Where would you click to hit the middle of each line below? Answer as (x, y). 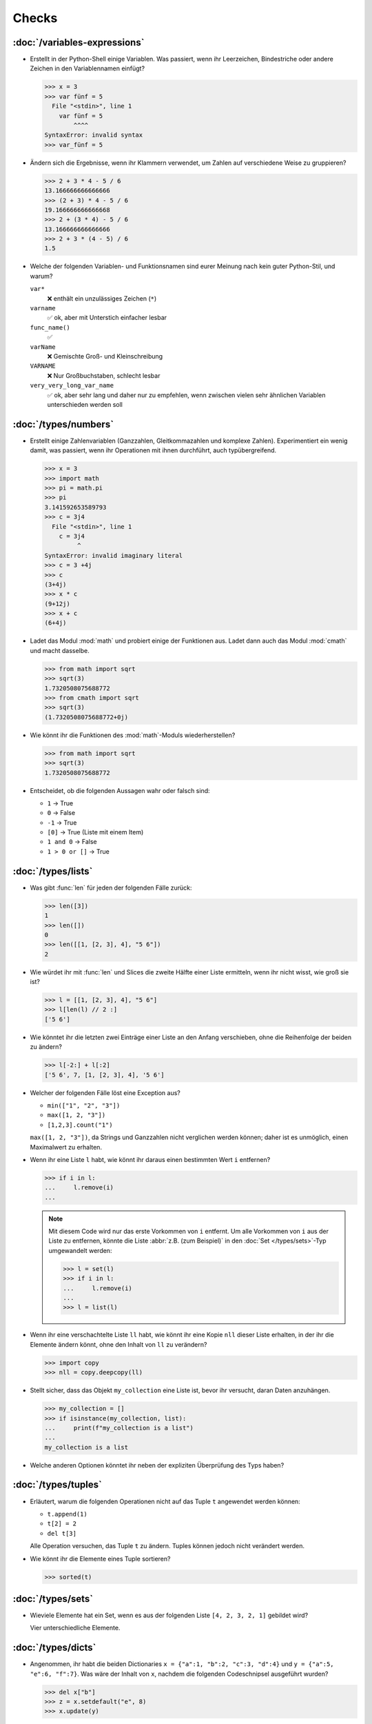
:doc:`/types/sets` (53, 1599)
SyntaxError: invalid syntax (94, 135)
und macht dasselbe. (60, 650)
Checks (35, 18)
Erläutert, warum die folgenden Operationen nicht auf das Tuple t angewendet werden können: (165, 1501)
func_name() (50, 327)
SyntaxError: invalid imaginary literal (113, 555)
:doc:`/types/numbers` (63, 424)
